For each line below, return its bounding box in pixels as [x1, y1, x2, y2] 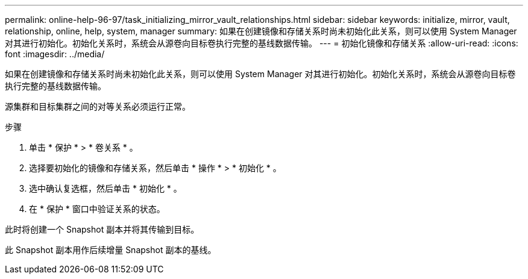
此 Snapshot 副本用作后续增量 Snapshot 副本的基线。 [5, 245, 216, 255]
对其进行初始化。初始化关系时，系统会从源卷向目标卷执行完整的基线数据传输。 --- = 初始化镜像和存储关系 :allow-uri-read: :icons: [5, 38, 518, 48]
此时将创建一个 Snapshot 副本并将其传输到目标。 [5, 224, 200, 234]
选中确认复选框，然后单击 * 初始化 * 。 [29, 183, 182, 193]
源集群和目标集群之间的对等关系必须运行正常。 [5, 101, 190, 111]
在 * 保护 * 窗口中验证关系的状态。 [29, 204, 165, 214]
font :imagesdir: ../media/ [5, 49, 105, 59]
